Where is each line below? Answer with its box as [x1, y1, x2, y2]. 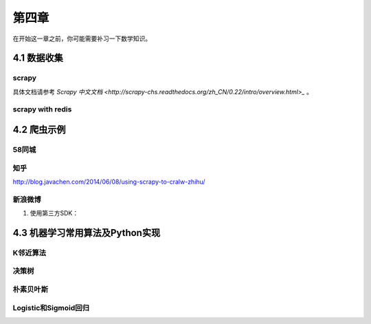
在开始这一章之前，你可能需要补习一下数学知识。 [12, 34, 151, 43]
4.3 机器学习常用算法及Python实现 [12, 227, 161, 239]
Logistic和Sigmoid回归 [12, 303, 89, 312]
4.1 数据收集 [12, 52, 63, 64]
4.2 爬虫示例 [12, 124, 66, 136]
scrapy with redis [12, 105, 72, 114]
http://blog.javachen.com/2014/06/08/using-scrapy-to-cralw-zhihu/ [12, 177, 205, 186]
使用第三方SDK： [30, 209, 79, 217]
